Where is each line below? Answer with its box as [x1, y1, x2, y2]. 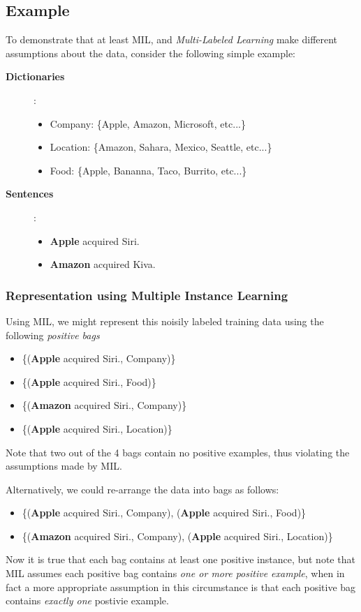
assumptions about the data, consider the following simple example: [6, 45, 295, 60]
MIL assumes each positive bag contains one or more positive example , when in [6, 566, 345, 581]
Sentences [6, 186, 54, 201]
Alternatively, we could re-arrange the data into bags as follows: [6, 482, 279, 496]
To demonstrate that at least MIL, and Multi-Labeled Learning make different [6, 32, 338, 47]
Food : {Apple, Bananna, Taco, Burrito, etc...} [50, 163, 247, 177]
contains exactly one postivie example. [6, 593, 169, 608]
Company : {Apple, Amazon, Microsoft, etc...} [50, 116, 246, 130]
